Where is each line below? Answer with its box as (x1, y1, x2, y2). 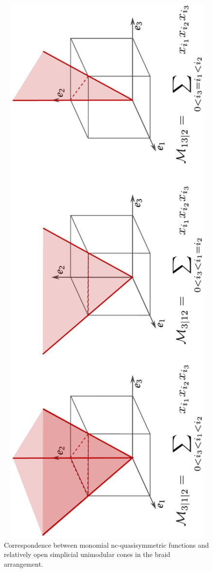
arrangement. (4, 558, 43, 569)
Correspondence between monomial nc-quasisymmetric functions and (4, 539, 209, 550)
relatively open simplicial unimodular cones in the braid (4, 549, 171, 559)
